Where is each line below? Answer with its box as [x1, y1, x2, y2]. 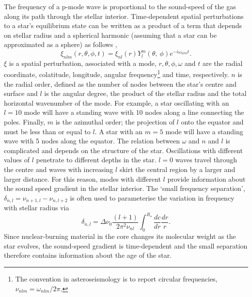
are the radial [202, 58, 243, 68]
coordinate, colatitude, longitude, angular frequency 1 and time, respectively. [4, 68, 229, 79]
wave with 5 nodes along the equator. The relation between [4, 136, 180, 146]
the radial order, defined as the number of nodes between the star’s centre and [4, 78, 237, 89]
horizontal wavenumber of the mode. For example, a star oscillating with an [4, 97, 229, 108]
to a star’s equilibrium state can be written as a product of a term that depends [4, 20, 242, 31]
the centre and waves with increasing [4, 164, 113, 174]
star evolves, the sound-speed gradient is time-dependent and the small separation [4, 240, 248, 250]
